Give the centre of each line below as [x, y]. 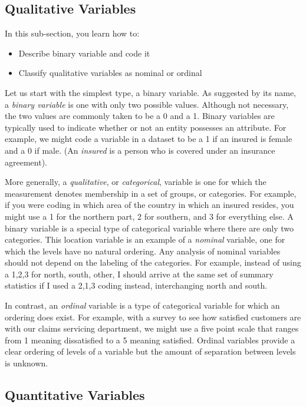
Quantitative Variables [75, 395]
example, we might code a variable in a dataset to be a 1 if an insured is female [149, 139]
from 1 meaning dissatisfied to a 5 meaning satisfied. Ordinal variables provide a [150, 340]
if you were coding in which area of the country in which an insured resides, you [149, 205]
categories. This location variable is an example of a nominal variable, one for [145, 239]
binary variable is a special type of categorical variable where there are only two [149, 228]
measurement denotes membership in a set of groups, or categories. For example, [151, 193]
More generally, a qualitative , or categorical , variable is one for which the [136, 182]
